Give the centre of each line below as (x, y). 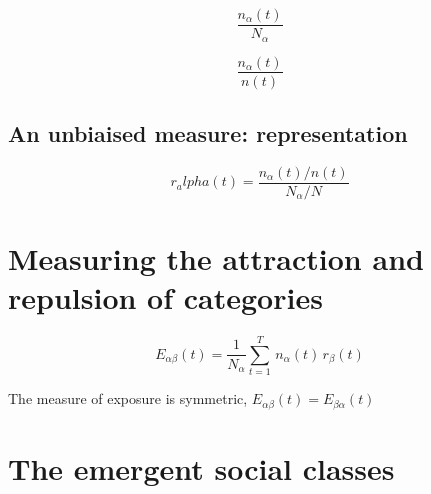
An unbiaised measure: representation (208, 132)
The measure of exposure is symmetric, (128, 398)
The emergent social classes (201, 467)
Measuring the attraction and (216, 258)
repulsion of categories (165, 297)
